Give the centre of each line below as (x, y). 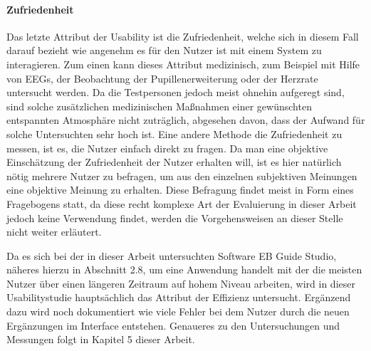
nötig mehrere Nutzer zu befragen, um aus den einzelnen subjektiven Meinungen (182, 175)
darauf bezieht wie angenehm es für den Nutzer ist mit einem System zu (164, 50)
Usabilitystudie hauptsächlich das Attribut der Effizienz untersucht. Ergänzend (179, 297)
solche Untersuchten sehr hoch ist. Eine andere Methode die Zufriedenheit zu (174, 133)
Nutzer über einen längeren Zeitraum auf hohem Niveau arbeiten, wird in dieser (181, 283)
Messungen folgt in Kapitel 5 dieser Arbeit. (101, 339)
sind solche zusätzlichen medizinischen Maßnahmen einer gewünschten (159, 106)
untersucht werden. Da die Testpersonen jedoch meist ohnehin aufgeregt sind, (176, 92)
